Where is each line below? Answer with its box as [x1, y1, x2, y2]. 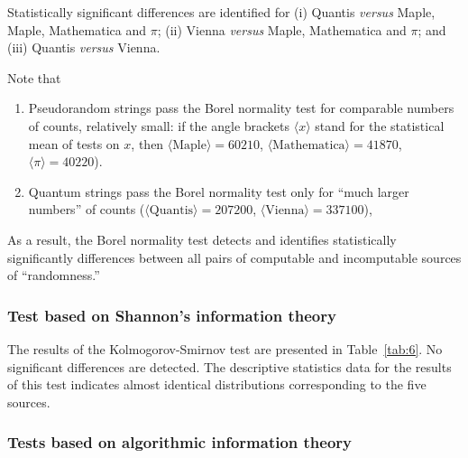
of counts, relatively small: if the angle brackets [28, 116, 290, 135]
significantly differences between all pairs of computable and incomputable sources [7, 248, 462, 266]
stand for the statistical [315, 116, 445, 135]
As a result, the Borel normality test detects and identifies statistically [7, 229, 397, 248]
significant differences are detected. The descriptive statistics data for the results [7, 357, 452, 376]
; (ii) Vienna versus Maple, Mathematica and [157, 20, 407, 39]
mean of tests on [28, 134, 120, 153]
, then [131, 134, 164, 153]
